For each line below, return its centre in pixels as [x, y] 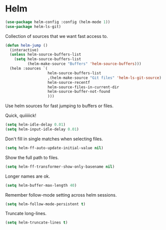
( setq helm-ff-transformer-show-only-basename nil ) [60, 167]
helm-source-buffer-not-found [79, 92]
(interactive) [24, 50]
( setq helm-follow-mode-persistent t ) [45, 204]
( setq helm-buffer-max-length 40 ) [41, 185]
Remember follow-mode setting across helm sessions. [61, 195]
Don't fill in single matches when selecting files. [54, 139]
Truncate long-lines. [26, 214]
